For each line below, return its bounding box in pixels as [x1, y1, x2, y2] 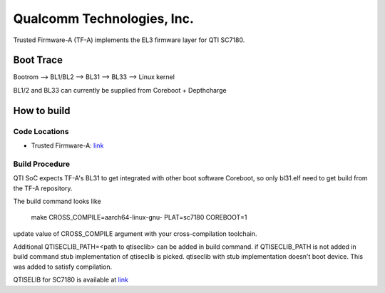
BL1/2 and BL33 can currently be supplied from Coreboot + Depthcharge [13, 86, 227, 94]
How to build [13, 104, 71, 117]
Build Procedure [13, 159, 71, 169]
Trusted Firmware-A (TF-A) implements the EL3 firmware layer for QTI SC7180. [13, 36, 245, 44]
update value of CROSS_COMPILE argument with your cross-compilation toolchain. [13, 229, 257, 238]
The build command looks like [13, 197, 101, 205]
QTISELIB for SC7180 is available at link [13, 275, 128, 284]
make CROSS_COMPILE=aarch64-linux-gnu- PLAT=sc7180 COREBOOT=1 [31, 213, 247, 222]
